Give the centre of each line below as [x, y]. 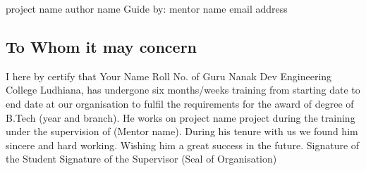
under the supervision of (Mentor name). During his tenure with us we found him [182, 131]
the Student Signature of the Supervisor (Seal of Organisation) [141, 159]
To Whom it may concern [102, 46]
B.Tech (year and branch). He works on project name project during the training [181, 117]
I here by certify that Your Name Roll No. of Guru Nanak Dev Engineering [169, 76]
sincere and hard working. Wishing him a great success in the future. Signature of [183, 145]
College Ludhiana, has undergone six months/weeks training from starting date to [183, 90]
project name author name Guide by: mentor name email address [147, 8]
